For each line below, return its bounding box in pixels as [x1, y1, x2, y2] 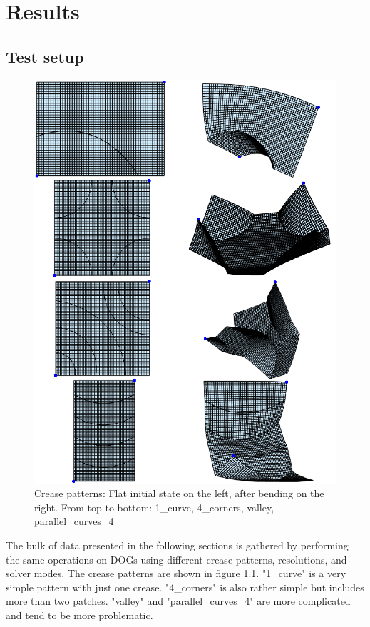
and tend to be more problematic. [6, 608, 153, 622]
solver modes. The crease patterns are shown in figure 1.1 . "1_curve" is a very [6, 566, 346, 581]
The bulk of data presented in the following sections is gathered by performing [6, 538, 349, 553]
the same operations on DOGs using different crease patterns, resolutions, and [6, 551, 347, 566]
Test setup [6, 45, 84, 67]
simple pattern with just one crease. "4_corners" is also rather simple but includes [6, 579, 364, 594]
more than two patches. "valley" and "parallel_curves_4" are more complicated [6, 593, 351, 608]
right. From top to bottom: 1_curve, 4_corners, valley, [34, 499, 274, 514]
